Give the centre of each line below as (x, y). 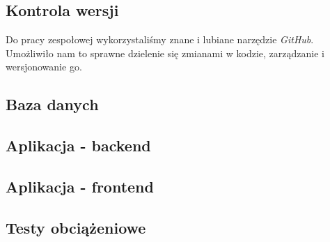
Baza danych (52, 104)
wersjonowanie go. (44, 67)
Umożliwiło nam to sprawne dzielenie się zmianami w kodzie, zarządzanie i (165, 53)
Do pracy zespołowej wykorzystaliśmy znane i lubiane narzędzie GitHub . (160, 39)
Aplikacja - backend (78, 145)
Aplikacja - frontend (80, 186)
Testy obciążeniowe (76, 227)
